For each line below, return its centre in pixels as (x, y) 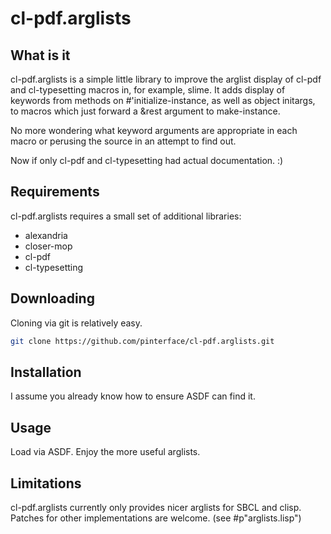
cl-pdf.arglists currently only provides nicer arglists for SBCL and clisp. (156, 507)
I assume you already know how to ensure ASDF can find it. (133, 396)
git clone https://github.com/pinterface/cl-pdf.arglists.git (142, 341)
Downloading (52, 298)
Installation (46, 372)
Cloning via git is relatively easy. (76, 323)
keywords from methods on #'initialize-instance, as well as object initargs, (163, 100)
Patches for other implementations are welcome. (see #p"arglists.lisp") (156, 518)
